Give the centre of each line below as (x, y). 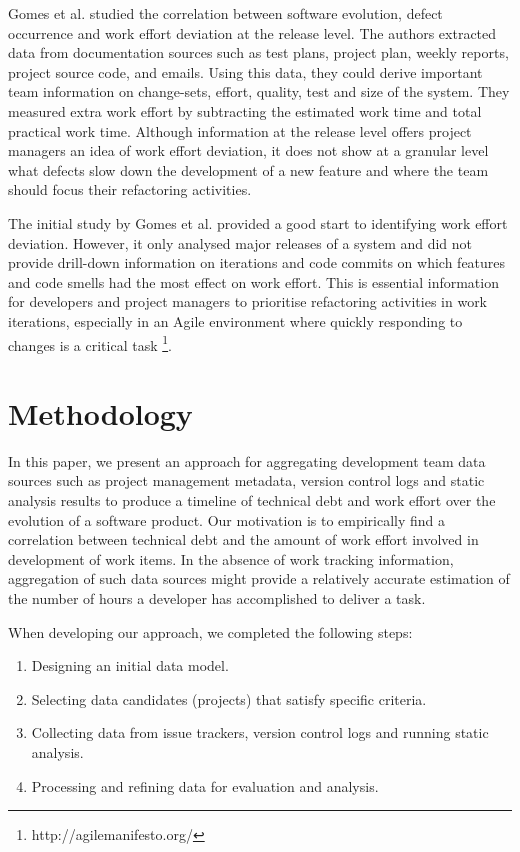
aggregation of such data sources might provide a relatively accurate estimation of (259, 578)
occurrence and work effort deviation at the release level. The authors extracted (252, 32)
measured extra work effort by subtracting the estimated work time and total (245, 110)
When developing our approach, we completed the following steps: (210, 631)
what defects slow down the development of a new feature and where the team (248, 169)
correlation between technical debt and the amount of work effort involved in (243, 539)
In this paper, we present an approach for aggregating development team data (247, 460)
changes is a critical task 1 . (90, 343)
